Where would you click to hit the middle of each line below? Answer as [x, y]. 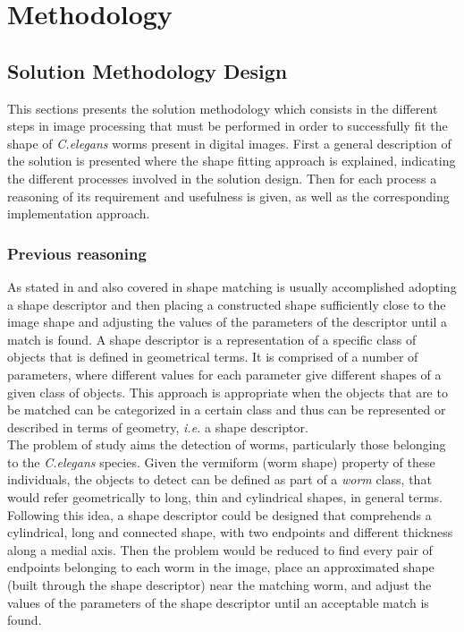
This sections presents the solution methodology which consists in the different [223, 108]
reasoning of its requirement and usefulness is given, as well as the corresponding [228, 196]
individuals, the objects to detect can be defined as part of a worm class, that [219, 479]
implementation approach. [79, 214]
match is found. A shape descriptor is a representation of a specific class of [212, 339]
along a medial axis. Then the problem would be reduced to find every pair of [220, 549]
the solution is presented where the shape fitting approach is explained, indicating [232, 161]
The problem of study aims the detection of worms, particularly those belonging [227, 444]
